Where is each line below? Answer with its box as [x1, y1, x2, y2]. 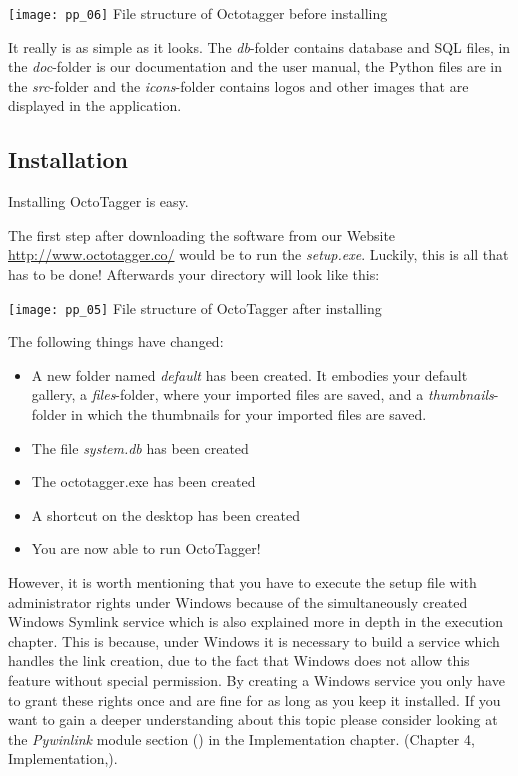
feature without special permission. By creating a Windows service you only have [8, 669, 505, 690]
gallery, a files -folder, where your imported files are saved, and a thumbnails [31, 384, 494, 405]
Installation [8, 144, 128, 175]
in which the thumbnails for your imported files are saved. [71, 404, 427, 425]
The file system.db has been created [31, 437, 249, 458]
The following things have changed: [8, 331, 224, 352]
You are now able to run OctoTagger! [31, 538, 261, 559]
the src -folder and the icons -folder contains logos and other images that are [8, 75, 469, 96]
